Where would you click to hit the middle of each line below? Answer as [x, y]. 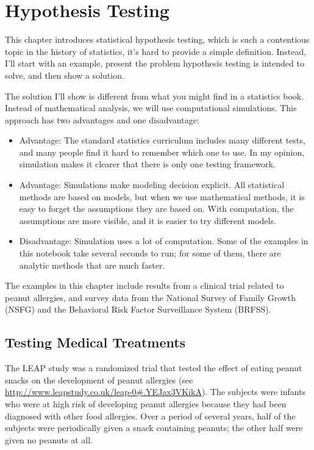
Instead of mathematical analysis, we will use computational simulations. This [151, 108]
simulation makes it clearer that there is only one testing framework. [147, 164]
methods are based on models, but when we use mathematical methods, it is [162, 196]
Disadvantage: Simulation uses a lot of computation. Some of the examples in [164, 241]
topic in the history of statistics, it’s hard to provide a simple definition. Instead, [156, 51]
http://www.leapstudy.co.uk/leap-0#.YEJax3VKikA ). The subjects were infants [155, 392]
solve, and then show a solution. [65, 75]
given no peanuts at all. [49, 439]
